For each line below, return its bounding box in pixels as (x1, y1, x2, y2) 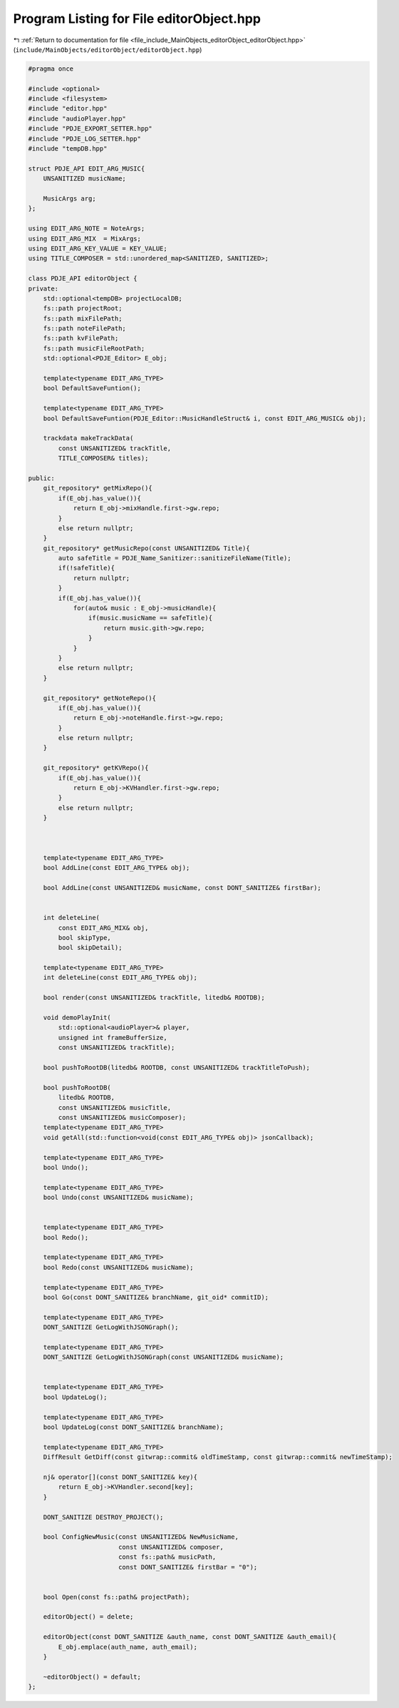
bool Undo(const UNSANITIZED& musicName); (43, 1193, 194, 1202)
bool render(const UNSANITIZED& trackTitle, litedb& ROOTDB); (43, 994, 265, 1002)
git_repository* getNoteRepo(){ (43, 694, 157, 702)
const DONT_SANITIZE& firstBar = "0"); (118, 1563, 258, 1571)
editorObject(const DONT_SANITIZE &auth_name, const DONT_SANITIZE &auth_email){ (43, 1633, 336, 1641)
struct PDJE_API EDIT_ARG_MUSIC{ (28, 164, 145, 173)
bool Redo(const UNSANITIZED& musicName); (43, 1263, 194, 1271)
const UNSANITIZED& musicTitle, (58, 1103, 171, 1111)
